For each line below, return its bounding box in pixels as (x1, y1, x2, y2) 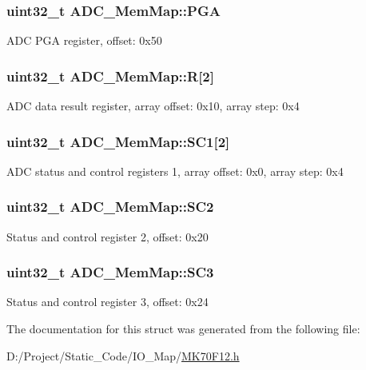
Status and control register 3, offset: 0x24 (6, 293, 209, 310)
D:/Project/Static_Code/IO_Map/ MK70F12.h (6, 347, 240, 364)
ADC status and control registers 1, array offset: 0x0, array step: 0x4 (6, 162, 344, 179)
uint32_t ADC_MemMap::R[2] (6, 66, 214, 86)
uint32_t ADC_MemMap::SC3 (6, 262, 214, 282)
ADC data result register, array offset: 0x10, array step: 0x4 (6, 97, 300, 114)
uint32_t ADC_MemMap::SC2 (6, 197, 214, 217)
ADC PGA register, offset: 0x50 (6, 32, 162, 49)
